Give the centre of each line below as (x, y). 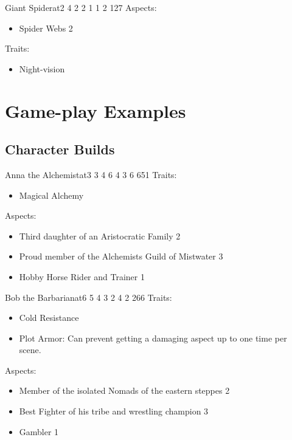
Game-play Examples (96, 110)
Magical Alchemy (51, 195)
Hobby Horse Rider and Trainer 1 (82, 276)
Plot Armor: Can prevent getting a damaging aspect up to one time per (153, 338)
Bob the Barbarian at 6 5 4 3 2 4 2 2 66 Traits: (89, 297)
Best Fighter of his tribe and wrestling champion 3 (114, 411)
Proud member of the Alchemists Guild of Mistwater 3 (121, 256)
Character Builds (60, 149)
